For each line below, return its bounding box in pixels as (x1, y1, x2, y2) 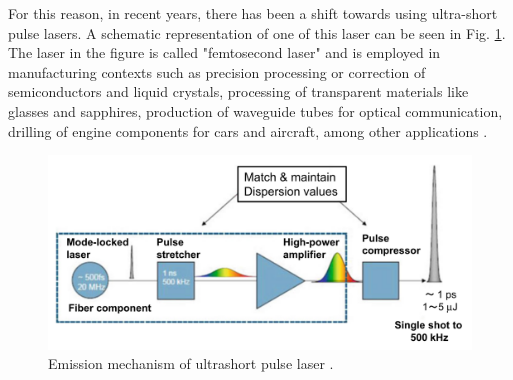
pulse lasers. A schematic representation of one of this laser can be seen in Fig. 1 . (8, 22, 506, 43)
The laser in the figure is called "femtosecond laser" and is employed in (8, 42, 441, 63)
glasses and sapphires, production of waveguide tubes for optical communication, (8, 100, 503, 121)
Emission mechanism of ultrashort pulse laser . (48, 353, 334, 374)
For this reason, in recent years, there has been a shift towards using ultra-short (8, 3, 498, 23)
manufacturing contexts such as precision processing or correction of (8, 61, 426, 82)
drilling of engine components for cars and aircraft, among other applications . (8, 120, 488, 141)
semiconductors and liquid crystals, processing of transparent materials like (8, 81, 469, 102)
